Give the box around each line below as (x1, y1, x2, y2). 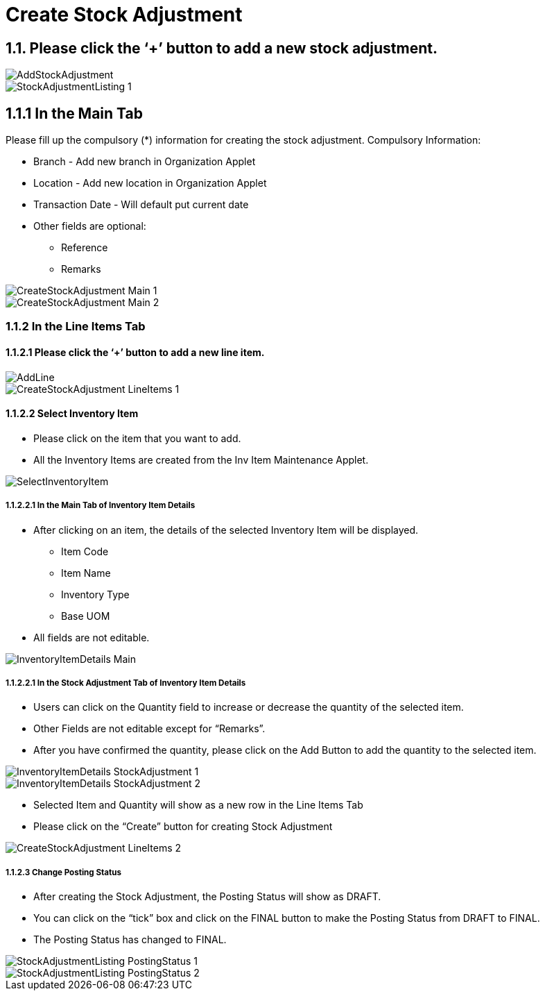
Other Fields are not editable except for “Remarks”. (33, 723, 266, 735)
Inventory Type (61, 588, 130, 600)
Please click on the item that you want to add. (33, 432, 241, 444)
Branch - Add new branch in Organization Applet (33, 155, 256, 168)
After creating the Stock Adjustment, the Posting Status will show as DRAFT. (33, 891, 381, 903)
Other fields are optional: (33, 220, 146, 233)
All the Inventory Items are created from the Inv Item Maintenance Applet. (33, 453, 369, 466)
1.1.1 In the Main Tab (6, 104, 144, 122)
